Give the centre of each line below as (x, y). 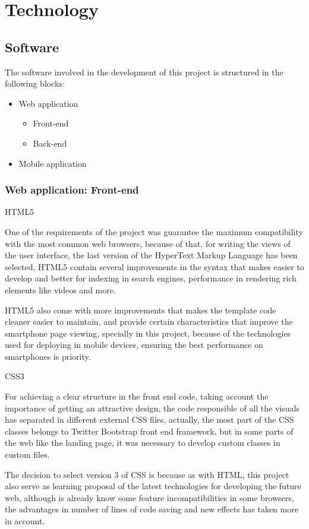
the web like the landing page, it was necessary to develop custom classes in (143, 443)
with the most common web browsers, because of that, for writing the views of (148, 243)
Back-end (50, 143)
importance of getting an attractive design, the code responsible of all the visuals (152, 408)
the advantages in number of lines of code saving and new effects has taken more (152, 509)
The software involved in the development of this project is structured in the (144, 72)
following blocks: (35, 83)
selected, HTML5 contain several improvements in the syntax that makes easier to (154, 266)
